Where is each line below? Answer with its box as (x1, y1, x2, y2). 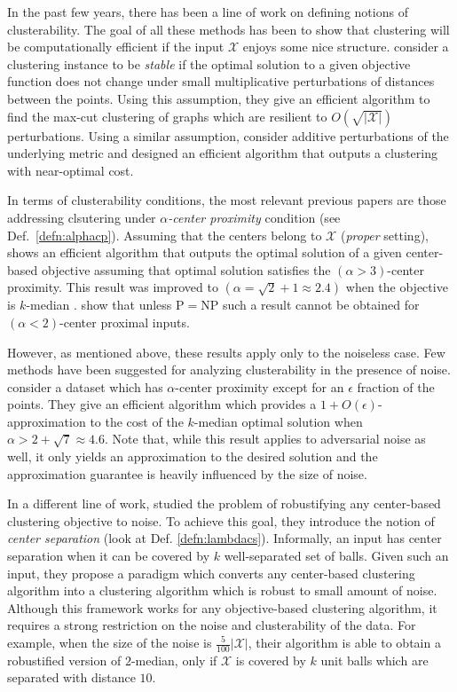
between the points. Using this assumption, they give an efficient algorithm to (7, 89, 430, 107)
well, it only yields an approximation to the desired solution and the (7, 447, 378, 466)
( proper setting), (340, 225, 429, 244)
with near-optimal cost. (7, 161, 134, 179)
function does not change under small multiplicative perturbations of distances (7, 72, 435, 90)
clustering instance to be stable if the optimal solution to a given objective (7, 54, 411, 73)
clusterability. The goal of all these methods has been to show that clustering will (7, 20, 450, 38)
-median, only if (130, 650, 217, 669)
